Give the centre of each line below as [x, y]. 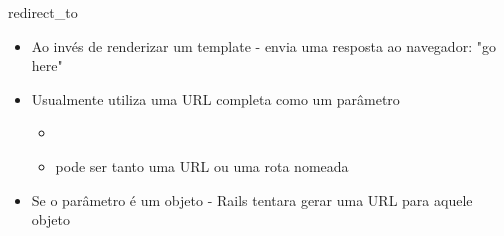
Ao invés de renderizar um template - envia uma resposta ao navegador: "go [263, 45]
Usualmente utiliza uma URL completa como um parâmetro [215, 98]
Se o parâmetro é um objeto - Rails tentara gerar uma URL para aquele [252, 199]
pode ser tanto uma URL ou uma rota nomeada [202, 165]
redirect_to [43, 12]
